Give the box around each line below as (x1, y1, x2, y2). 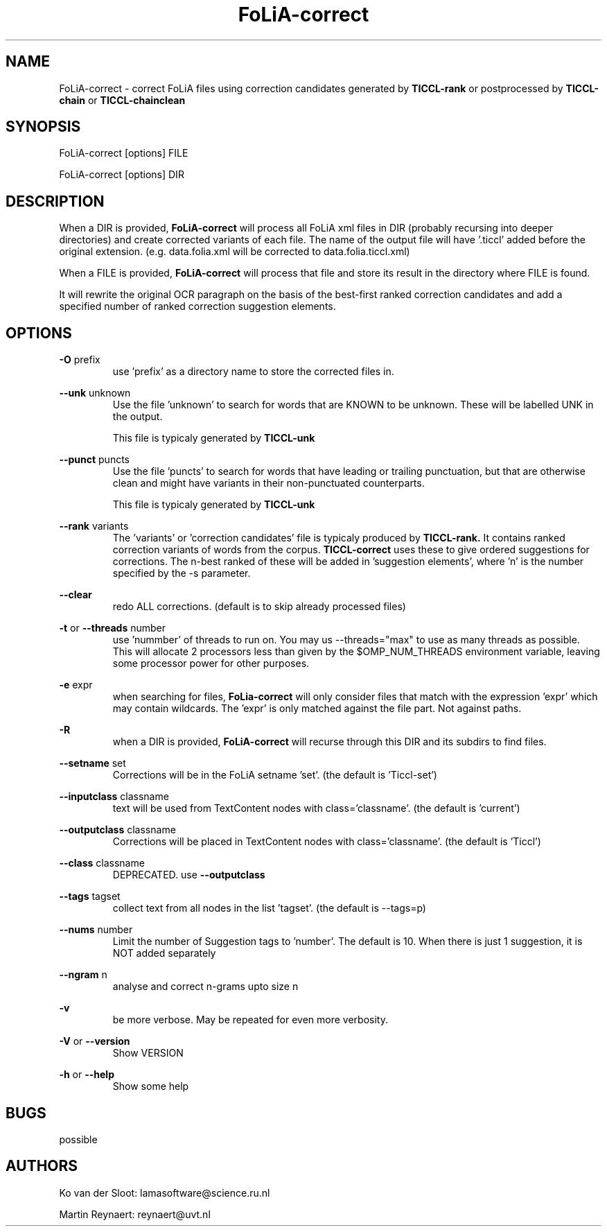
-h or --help (59, 1068, 114, 1081)
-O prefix (59, 354, 100, 366)
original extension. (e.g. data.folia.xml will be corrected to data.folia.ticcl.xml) (59, 245, 410, 258)
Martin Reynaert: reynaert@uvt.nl (59, 1208, 211, 1220)
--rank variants (59, 520, 129, 532)
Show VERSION (112, 1047, 184, 1059)
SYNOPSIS (6, 118, 81, 136)
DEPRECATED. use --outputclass (112, 869, 265, 881)
